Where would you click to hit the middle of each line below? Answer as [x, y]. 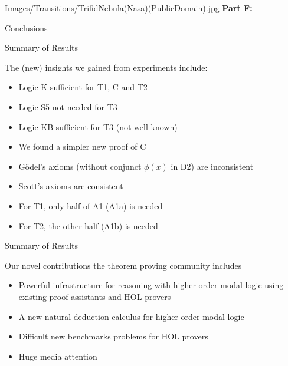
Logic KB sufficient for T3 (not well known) [98, 126]
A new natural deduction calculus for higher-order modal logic [131, 316]
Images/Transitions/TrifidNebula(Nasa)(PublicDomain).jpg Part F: [129, 8]
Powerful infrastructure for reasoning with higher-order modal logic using [151, 285]
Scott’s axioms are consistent [71, 186]
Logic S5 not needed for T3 [68, 106]
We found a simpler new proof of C [82, 146]
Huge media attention [58, 356]
